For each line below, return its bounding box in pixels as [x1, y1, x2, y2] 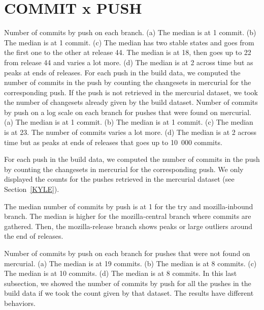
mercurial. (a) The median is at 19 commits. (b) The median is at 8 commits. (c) [4, 258, 257, 268]
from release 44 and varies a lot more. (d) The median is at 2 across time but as [4, 57, 253, 67]
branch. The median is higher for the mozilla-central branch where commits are [4, 211, 251, 221]
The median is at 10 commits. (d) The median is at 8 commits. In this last [4, 268, 237, 278]
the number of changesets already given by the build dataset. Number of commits [4, 97, 258, 107]
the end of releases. [4, 231, 63, 241]
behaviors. [4, 297, 36, 308]
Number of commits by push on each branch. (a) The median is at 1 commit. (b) [4, 27, 256, 38]
